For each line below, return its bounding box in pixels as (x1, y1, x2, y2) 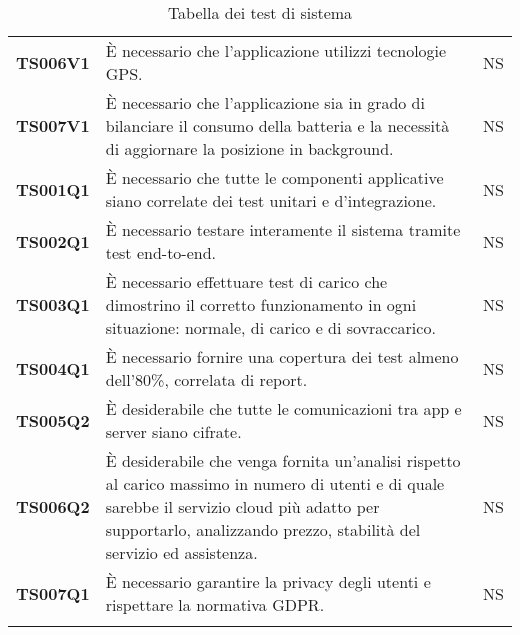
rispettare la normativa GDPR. (105, 593, 325, 616)
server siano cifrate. (105, 420, 242, 443)
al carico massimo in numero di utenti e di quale (105, 472, 445, 495)
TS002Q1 (16, 229, 90, 253)
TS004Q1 (16, 356, 90, 380)
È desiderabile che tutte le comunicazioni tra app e (105, 397, 462, 420)
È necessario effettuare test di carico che (105, 270, 388, 293)
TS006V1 (16, 50, 90, 74)
